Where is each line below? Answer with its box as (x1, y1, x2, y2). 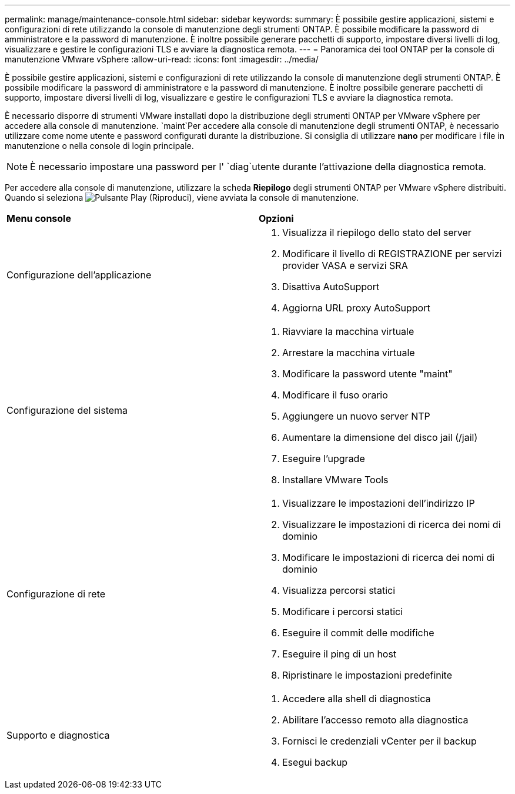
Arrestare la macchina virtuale (282, 347, 415, 358)
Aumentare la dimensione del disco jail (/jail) (282, 431, 478, 443)
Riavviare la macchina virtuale (282, 325, 414, 337)
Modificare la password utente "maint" (282, 368, 453, 380)
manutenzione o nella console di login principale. (5, 141, 194, 151)
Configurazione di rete (6, 588, 106, 600)
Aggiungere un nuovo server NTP (282, 410, 430, 422)
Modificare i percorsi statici (282, 606, 403, 617)
